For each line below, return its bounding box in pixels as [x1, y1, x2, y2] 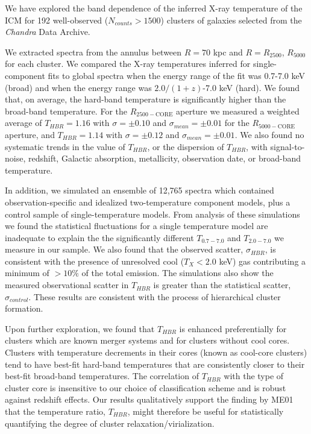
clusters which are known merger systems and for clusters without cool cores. [5, 334, 290, 347]
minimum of [5, 266, 49, 279]
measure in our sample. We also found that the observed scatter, [5, 243, 243, 256]
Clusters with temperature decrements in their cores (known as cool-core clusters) [5, 346, 307, 359]
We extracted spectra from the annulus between [5, 45, 182, 58]
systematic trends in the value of [5, 140, 125, 153]
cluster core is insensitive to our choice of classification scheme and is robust [5, 381, 286, 394]
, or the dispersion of [147, 140, 224, 153]
